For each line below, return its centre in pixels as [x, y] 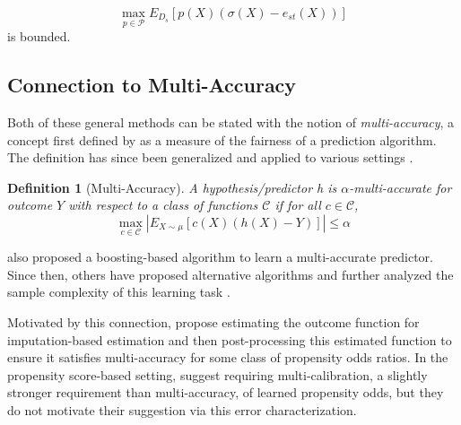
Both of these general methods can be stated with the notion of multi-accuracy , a [231, 122]
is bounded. [39, 36]
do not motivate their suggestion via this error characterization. [182, 409]
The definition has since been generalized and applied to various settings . [210, 157]
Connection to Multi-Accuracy [152, 85]
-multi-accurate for [400, 187]
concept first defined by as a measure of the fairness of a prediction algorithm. [222, 139]
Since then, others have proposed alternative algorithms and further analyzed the [230, 274]
